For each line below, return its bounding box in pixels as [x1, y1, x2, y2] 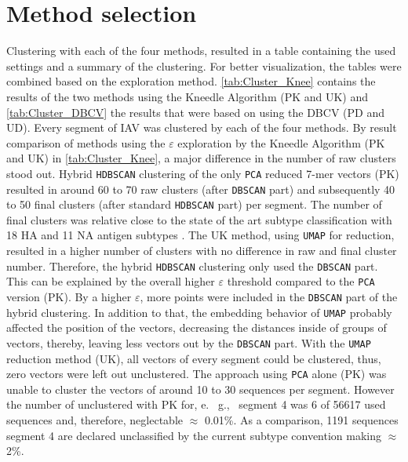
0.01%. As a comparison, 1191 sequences [204, 412, 399, 427]
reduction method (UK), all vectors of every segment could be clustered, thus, [6, 350, 381, 366]
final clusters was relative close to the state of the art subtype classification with [6, 211, 392, 227]
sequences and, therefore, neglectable [6, 412, 183, 427]
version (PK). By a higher [6, 289, 132, 304]
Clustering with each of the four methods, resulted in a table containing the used [6, 42, 396, 59]
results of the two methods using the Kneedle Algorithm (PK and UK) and [6, 88, 369, 104]
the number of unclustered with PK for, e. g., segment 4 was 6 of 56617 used [6, 396, 386, 413]
